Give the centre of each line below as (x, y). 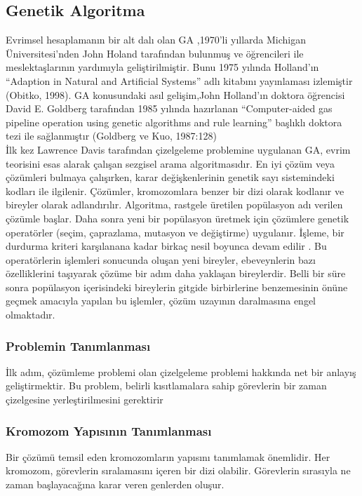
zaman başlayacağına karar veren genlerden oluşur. (115, 484)
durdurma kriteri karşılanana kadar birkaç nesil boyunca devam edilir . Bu (166, 246)
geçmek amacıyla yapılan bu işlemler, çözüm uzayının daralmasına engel (161, 301)
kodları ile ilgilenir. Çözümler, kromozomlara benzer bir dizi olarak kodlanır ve (175, 190)
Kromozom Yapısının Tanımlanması (109, 430)
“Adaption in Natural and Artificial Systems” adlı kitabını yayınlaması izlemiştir (179, 80)
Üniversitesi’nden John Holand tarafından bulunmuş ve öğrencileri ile (155, 53)
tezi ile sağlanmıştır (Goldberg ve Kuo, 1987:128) (111, 136)
